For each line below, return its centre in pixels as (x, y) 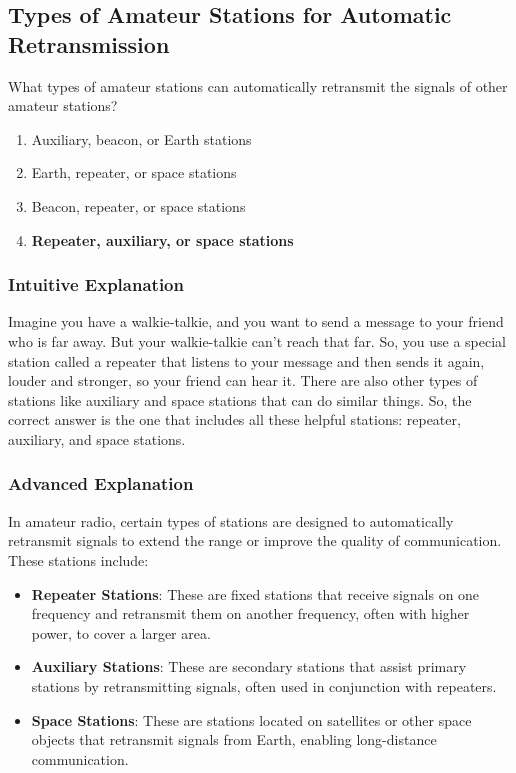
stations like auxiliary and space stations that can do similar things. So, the (240, 399)
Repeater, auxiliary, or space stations (162, 239)
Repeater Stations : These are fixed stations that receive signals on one (255, 593)
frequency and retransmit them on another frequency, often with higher (250, 613)
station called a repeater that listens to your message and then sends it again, (246, 360)
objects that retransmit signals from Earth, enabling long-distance (234, 739)
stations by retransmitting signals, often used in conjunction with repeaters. (264, 685)
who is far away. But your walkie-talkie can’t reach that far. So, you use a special (257, 340)
